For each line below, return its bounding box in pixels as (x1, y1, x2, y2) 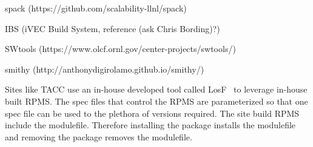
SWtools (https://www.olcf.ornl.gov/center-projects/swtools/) (5, 42, 236, 55)
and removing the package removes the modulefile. (5, 130, 192, 143)
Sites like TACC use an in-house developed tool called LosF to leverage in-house (5, 83, 308, 96)
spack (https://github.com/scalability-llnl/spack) (5, 2, 187, 14)
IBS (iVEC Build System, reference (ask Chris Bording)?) (5, 22, 220, 34)
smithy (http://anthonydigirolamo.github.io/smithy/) (5, 62, 204, 75)
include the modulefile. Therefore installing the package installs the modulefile (5, 119, 296, 131)
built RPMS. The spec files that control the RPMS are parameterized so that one (5, 94, 308, 107)
